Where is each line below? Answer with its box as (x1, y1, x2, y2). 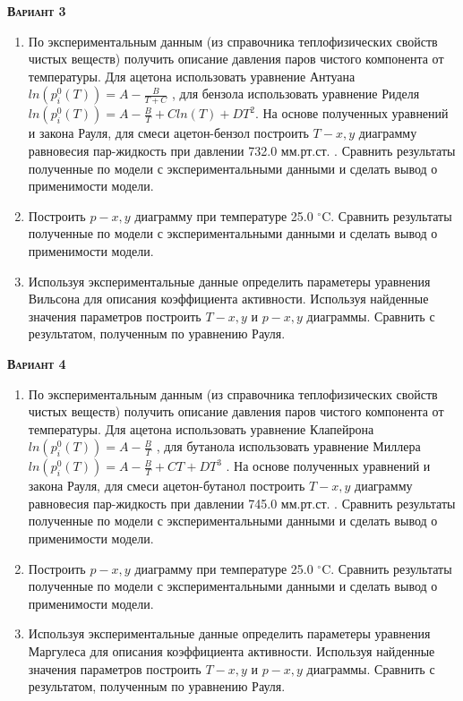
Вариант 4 (7, 354, 66, 372)
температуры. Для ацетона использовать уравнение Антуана (28, 66, 356, 85)
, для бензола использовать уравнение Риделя (172, 84, 420, 103)
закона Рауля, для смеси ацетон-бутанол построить (28, 476, 305, 495)
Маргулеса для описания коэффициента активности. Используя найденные (28, 642, 435, 661)
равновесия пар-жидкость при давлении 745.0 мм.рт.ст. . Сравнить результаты (28, 493, 456, 512)
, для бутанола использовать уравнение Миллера (156, 437, 421, 456)
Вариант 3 (7, 2, 66, 20)
